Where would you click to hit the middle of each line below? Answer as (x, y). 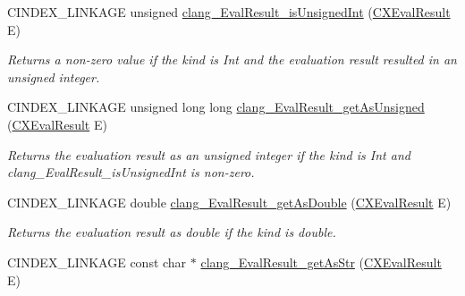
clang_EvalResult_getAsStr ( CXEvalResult (321, 262)
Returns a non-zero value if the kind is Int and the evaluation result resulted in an (232, 59)
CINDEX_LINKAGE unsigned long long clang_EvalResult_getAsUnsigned (216, 107)
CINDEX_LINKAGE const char (97, 262)
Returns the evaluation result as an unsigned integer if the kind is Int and (209, 154)
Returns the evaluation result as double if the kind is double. (172, 232)
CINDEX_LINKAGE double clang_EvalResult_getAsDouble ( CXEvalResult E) (229, 202)
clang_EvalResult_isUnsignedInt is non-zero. (131, 172)
